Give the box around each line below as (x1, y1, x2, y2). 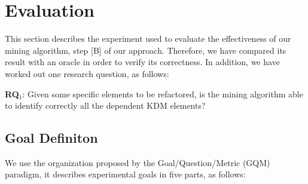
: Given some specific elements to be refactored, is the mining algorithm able (22, 87, 303, 100)
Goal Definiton (5, 128, 98, 147)
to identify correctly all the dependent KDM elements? (5, 99, 206, 112)
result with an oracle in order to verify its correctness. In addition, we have (5, 56, 280, 68)
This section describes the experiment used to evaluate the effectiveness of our (5, 32, 291, 45)
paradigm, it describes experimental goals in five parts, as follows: (5, 168, 246, 180)
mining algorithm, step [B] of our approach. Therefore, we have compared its (5, 44, 286, 56)
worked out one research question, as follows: (5, 67, 169, 79)
